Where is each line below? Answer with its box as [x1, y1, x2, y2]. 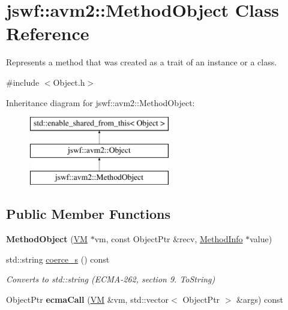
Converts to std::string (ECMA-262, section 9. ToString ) [6, 273, 215, 285]
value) [250, 233, 272, 245]
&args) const [236, 293, 284, 306]
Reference [6, 21, 89, 46]
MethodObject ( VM [6, 233, 88, 245]
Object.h [53, 76, 85, 88]
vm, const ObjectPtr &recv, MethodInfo [94, 233, 243, 245]
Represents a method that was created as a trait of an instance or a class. [6, 56, 277, 68]
